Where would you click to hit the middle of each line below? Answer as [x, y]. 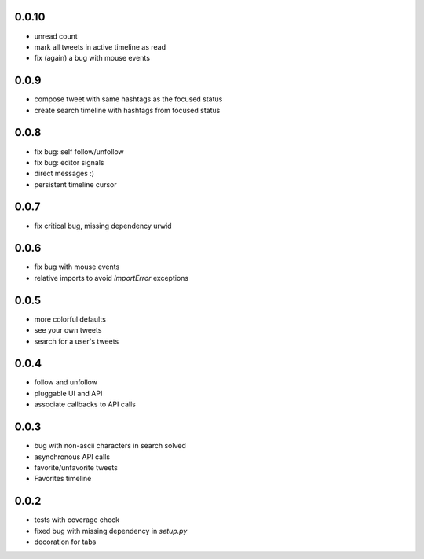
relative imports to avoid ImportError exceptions [111, 278]
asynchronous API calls [72, 457]
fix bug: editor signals [69, 162]
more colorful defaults [70, 319]
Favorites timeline [63, 479]
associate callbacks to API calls [85, 404]
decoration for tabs [65, 542]
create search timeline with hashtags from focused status [127, 110]
